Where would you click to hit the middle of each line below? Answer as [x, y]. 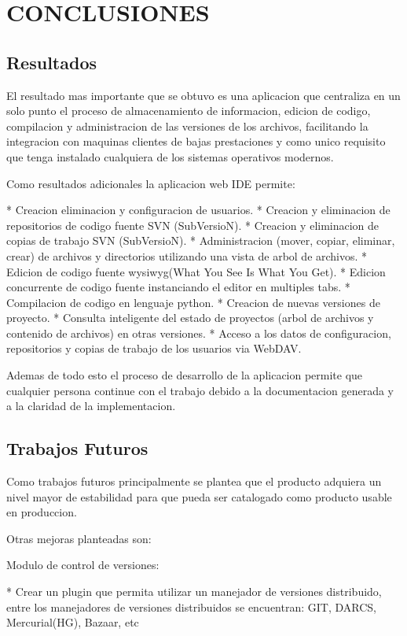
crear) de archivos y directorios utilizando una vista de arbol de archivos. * [187, 255]
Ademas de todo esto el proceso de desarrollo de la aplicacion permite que [185, 375]
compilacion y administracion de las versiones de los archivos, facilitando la [187, 126]
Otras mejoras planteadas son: [79, 538]
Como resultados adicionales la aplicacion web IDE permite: [151, 183]
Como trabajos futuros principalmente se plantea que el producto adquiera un [194, 481]
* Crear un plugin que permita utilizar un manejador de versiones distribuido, [194, 592]
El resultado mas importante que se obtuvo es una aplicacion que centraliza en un [203, 95]
